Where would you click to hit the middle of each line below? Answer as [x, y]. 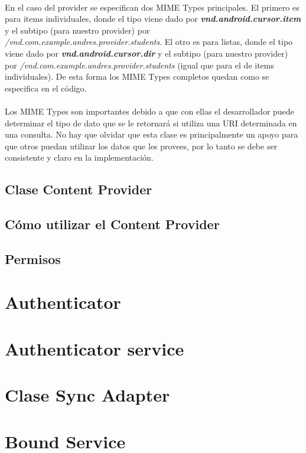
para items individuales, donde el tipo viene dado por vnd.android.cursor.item [153, 19]
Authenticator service [95, 348]
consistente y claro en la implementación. [79, 157]
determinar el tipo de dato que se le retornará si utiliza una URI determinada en [151, 123]
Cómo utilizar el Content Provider [112, 224]
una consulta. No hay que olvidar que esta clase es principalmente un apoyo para [152, 134]
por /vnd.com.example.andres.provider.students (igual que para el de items [139, 65]
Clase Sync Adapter [87, 395]
